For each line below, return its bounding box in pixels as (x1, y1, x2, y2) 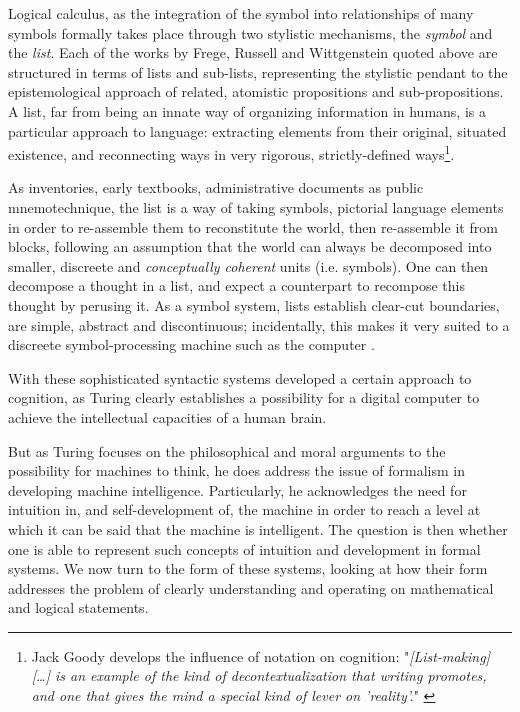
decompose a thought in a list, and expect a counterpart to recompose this (8, 275, 465, 296)
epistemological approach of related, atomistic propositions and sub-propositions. (8, 81, 504, 102)
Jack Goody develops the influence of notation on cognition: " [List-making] (31, 645, 490, 666)
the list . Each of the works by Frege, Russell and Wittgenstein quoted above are (8, 42, 498, 63)
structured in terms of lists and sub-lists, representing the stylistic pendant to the (8, 61, 508, 82)
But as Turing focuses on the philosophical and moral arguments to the (8, 440, 446, 461)
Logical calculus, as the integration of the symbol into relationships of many (8, 3, 474, 23)
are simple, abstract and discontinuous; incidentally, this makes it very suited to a (8, 314, 510, 335)
